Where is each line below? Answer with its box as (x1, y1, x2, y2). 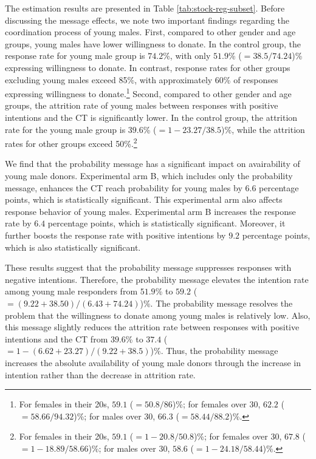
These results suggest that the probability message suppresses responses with (5, 261, 292, 274)
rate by (5, 217, 32, 229)
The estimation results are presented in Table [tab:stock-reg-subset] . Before (5, 2, 285, 14)
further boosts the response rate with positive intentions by (5, 229, 226, 241)
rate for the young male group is (5, 123, 126, 135)
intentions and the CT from (5, 332, 108, 345)
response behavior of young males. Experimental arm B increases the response (5, 205, 296, 217)
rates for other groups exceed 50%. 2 (5, 135, 137, 149)
